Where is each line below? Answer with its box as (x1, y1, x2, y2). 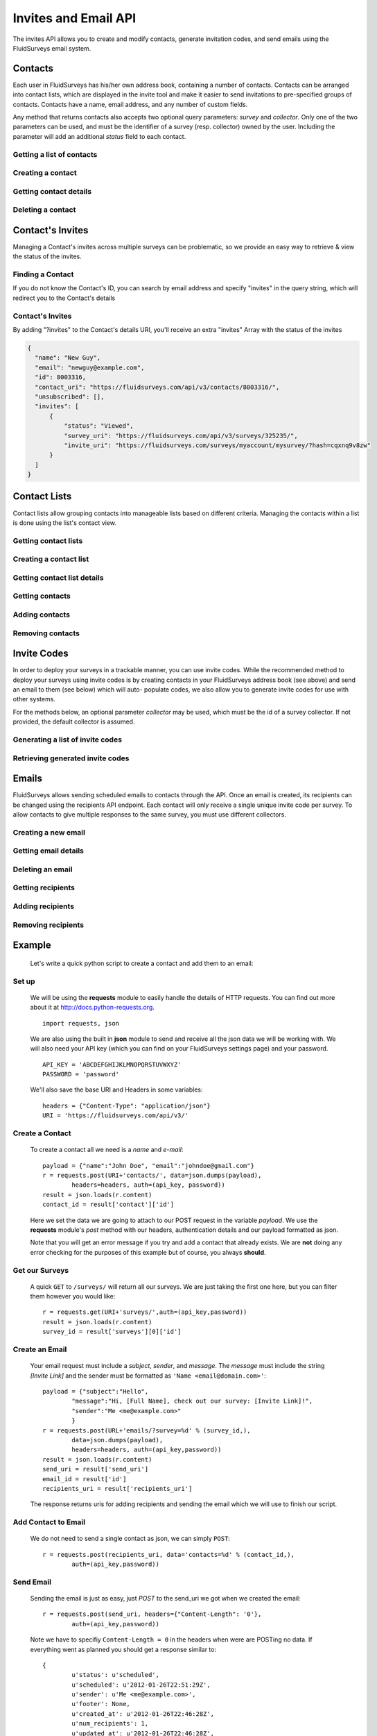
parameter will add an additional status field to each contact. (12, 132, 186, 140)
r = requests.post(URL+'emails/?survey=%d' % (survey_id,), (42, 1426, 251, 1434)
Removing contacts (12, 628, 80, 638)
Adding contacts (12, 610, 71, 619)
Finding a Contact (12, 269, 74, 279)
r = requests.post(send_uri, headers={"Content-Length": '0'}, (42, 1610, 262, 1618)
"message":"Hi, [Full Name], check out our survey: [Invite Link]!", (71, 1397, 313, 1405)
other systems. (12, 695, 55, 703)
